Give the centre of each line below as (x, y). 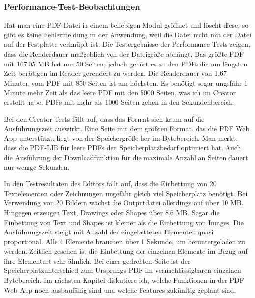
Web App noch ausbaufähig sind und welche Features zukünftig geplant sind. (120, 289)
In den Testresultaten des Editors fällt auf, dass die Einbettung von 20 (110, 183)
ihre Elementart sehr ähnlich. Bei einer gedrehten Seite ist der (97, 260)
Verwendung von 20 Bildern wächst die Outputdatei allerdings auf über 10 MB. (124, 203)
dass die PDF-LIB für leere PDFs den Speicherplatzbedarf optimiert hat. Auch (123, 148)
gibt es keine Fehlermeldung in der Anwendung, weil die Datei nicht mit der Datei (128, 34)
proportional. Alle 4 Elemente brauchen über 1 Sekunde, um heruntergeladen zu (125, 241)
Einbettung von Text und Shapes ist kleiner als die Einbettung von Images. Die (124, 222)
